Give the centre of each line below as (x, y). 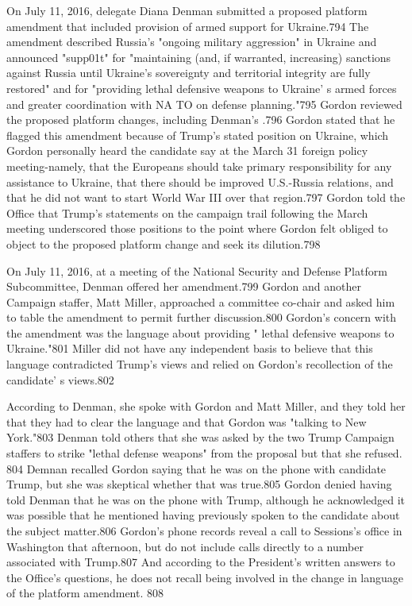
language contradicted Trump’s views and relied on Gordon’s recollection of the (200, 364)
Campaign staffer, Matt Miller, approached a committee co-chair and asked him (201, 301)
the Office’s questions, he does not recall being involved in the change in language (205, 577)
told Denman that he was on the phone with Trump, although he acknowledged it (206, 499)
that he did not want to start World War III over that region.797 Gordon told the (206, 197)
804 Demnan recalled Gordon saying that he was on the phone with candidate (196, 468)
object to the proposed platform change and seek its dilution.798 (164, 243)
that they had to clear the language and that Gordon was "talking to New (187, 421)
